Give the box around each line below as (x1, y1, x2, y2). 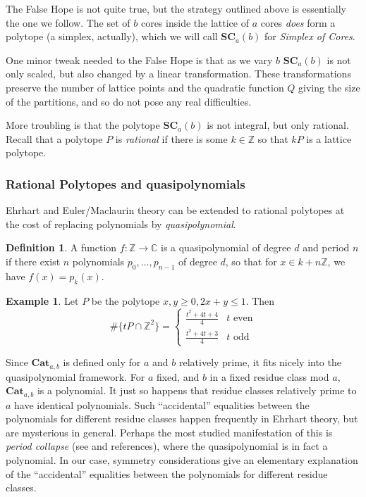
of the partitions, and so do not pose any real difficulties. (6, 94, 252, 108)
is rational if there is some (115, 131, 228, 146)
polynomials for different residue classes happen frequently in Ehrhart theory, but (6, 411, 358, 426)
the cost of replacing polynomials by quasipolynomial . (6, 216, 236, 231)
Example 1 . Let (6, 293, 79, 308)
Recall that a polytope (6, 131, 103, 146)
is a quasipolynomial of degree (160, 240, 291, 255)
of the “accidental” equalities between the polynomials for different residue (6, 466, 328, 481)
